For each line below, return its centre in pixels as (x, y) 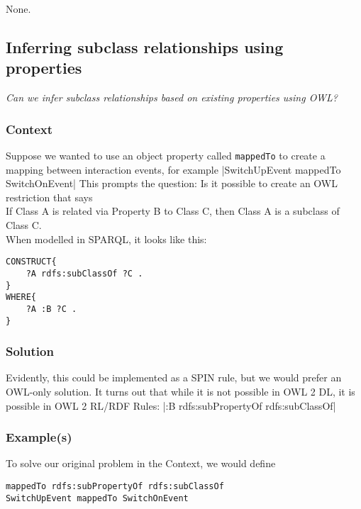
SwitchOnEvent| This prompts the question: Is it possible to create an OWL (172, 183)
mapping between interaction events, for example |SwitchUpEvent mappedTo (173, 169)
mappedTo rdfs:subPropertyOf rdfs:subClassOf (115, 486)
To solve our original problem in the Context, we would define (141, 463)
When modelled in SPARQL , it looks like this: (106, 239)
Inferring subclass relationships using (145, 46)
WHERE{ (21, 297)
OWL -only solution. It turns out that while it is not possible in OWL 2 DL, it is (180, 391)
